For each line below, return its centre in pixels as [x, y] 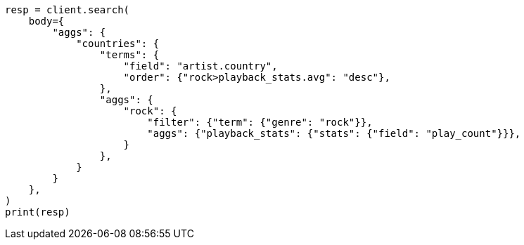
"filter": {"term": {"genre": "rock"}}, [260, 122]
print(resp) [38, 212]
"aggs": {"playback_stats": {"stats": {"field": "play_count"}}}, [334, 133]
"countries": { [118, 44]
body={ [46, 21]
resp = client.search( [68, 10]
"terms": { [129, 55]
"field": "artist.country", [200, 66]
